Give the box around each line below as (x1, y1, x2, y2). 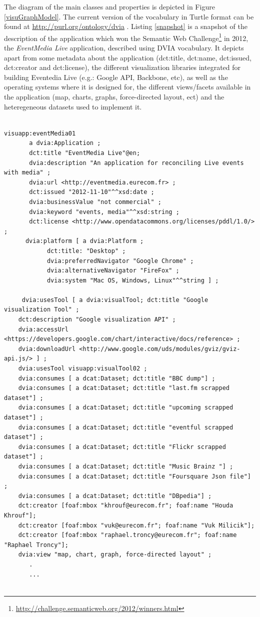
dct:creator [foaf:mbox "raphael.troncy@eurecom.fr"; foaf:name (18, 531, 237, 539)
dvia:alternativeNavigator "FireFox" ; (46, 267, 179, 274)
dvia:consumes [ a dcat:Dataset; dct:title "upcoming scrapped (18, 404, 233, 411)
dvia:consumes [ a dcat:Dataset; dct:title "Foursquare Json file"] (18, 472, 251, 480)
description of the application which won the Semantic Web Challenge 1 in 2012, (4, 31, 248, 43)
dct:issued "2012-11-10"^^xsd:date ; (29, 188, 154, 196)
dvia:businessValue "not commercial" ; (29, 198, 161, 205)
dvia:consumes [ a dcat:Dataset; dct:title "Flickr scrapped (18, 443, 226, 450)
